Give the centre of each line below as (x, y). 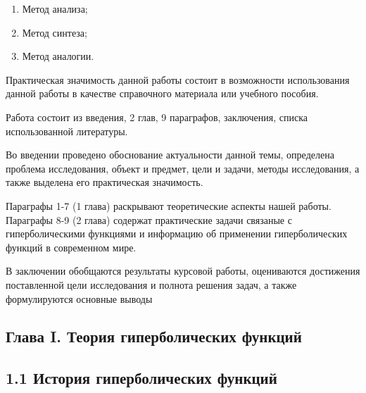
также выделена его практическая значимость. (105, 182)
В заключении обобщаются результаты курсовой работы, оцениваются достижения (183, 271)
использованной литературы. (67, 131)
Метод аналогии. (58, 56)
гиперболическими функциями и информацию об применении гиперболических (177, 233)
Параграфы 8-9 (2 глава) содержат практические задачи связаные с (149, 219)
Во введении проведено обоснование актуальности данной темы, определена (170, 155)
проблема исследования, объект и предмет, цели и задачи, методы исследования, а (183, 168)
